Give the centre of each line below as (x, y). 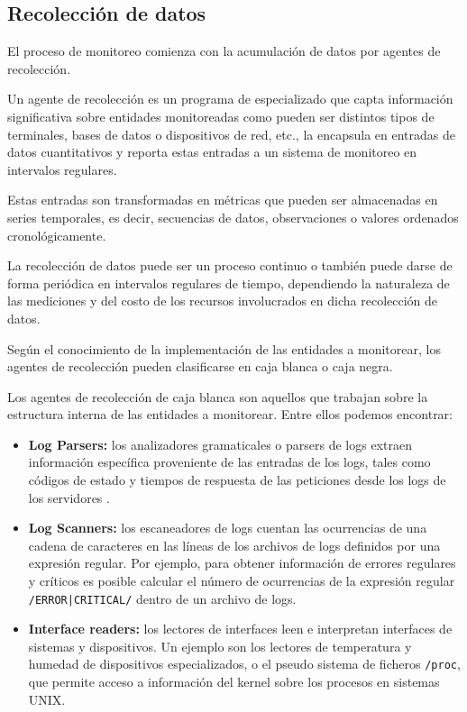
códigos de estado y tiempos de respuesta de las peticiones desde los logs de (237, 480)
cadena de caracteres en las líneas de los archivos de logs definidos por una (234, 545)
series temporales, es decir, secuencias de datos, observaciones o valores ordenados (233, 217)
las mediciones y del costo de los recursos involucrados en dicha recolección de (223, 301)
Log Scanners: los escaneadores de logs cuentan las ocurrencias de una (228, 528)
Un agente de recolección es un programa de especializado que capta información (230, 99)
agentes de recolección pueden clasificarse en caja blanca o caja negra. (200, 366)
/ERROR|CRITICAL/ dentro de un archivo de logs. (162, 598)
